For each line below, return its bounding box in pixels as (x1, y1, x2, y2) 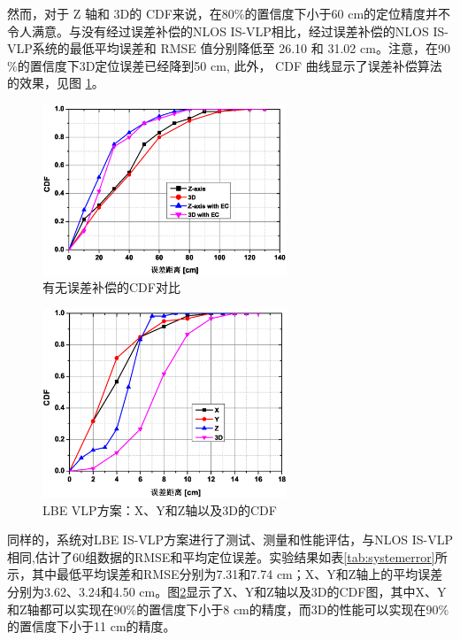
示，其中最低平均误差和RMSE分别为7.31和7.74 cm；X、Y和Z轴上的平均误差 (7, 565, 443, 583)
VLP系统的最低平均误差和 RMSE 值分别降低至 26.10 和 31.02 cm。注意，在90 (7, 39, 450, 58)
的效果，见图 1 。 (7, 73, 104, 92)
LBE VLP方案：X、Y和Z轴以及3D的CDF (42, 500, 277, 519)
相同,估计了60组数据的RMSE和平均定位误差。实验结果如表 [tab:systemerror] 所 (7, 547, 448, 566)
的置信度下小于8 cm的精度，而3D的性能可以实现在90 (136, 599, 439, 618)
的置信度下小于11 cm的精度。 (7, 617, 176, 636)
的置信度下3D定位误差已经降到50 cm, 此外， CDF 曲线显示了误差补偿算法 (17, 56, 442, 74)
